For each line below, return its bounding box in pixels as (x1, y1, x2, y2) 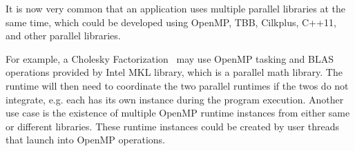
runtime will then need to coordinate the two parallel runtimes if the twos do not (6, 78, 349, 92)
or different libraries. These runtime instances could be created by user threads (6, 119, 339, 133)
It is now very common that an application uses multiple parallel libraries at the (6, 1, 346, 15)
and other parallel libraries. (6, 28, 121, 43)
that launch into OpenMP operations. (6, 132, 165, 147)
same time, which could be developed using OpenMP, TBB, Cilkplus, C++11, (6, 14, 336, 29)
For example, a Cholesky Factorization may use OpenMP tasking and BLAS (6, 51, 334, 66)
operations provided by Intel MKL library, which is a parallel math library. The (6, 65, 343, 79)
